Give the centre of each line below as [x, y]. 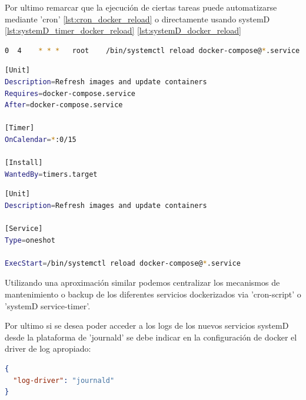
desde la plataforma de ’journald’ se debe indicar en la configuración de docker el [151, 337]
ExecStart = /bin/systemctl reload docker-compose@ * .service [123, 263]
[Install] [24, 163]
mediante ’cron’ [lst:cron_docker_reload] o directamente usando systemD [137, 19]
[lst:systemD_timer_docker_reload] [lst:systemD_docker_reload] [123, 30]
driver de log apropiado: [48, 348]
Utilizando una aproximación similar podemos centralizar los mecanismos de [142, 282]
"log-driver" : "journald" [64, 380]
